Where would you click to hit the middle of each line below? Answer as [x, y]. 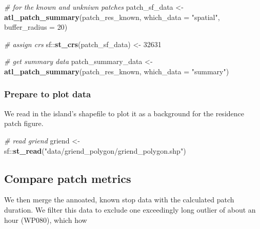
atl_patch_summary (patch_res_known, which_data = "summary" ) [117, 71]
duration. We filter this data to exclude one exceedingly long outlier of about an [130, 209]
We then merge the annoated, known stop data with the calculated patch [119, 200]
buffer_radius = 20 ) [36, 27]
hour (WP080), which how [46, 220]
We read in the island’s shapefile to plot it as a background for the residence [124, 113]
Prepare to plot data [48, 94]
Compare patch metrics [68, 178]
